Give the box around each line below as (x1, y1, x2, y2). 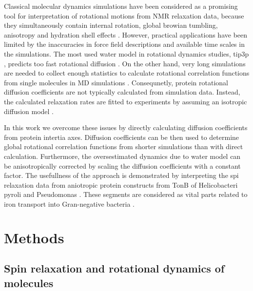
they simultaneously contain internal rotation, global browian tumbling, (4, 20, 218, 30)
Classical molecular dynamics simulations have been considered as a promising (4, 1, 238, 11)
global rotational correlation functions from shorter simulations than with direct (4, 141, 243, 152)
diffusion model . (4, 106, 54, 116)
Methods (4, 227, 64, 247)
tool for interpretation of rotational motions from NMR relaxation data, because (4, 10, 244, 20)
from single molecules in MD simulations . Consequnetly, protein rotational (4, 77, 229, 87)
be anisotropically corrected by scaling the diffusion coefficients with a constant (4, 160, 241, 171)
